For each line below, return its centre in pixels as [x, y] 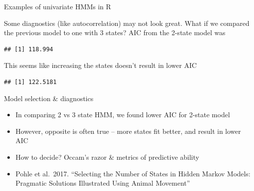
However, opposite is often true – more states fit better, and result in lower [128, 131]
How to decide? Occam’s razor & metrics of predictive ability [107, 157]
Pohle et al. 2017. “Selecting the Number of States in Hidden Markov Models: [133, 173]
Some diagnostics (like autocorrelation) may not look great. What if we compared [127, 23]
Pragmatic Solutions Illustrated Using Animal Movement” [103, 183]
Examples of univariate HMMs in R [58, 6]
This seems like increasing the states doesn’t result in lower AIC [101, 65]
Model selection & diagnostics [49, 98]
